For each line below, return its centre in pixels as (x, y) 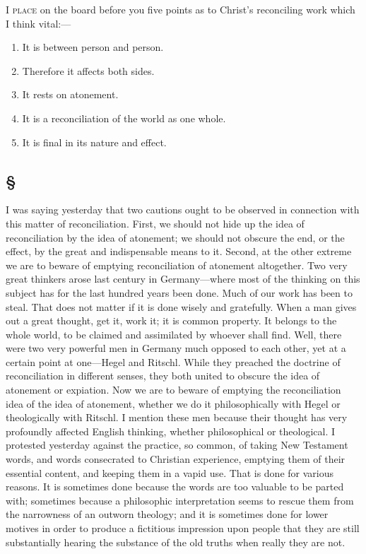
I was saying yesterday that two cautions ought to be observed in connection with (183, 210)
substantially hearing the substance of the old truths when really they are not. (176, 542)
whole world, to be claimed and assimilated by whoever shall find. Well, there (174, 334)
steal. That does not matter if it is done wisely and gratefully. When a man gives (181, 306)
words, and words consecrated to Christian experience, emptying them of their (176, 459)
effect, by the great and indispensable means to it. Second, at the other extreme (179, 251)
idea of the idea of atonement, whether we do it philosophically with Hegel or (173, 403)
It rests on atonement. (70, 94)
